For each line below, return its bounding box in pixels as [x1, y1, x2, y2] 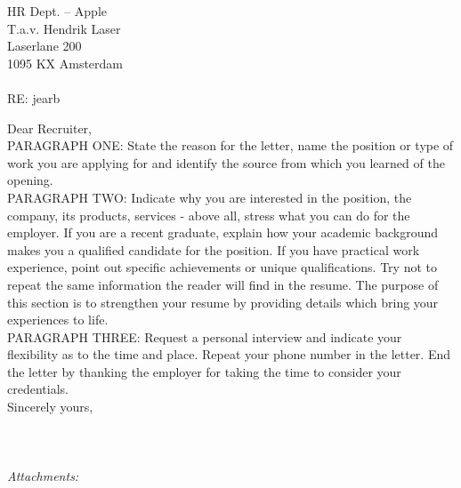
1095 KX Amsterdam [7, 53, 123, 72]
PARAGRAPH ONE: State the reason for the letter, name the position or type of [7, 136, 454, 155]
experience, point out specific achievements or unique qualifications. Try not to [7, 258, 437, 276]
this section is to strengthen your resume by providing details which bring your [7, 292, 439, 311]
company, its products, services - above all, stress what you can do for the [7, 205, 410, 224]
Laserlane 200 [7, 36, 82, 55]
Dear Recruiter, [7, 118, 93, 137]
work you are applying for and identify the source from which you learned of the [7, 153, 445, 172]
